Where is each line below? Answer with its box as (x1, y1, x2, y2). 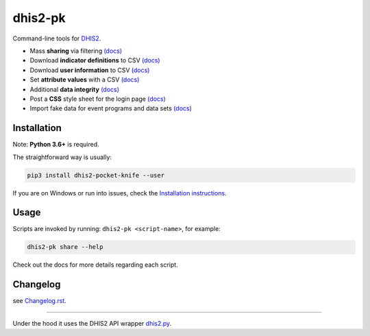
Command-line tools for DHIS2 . (12, 34, 101, 43)
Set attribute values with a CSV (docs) (29, 75, 140, 84)
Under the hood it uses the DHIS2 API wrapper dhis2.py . (12, 319, 172, 327)
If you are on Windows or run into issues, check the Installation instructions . (12, 189, 227, 197)
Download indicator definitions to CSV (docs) (29, 56, 160, 64)
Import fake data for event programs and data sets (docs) (29, 104, 192, 112)
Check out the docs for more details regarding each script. (12, 261, 178, 269)
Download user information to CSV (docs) (29, 66, 150, 74)
